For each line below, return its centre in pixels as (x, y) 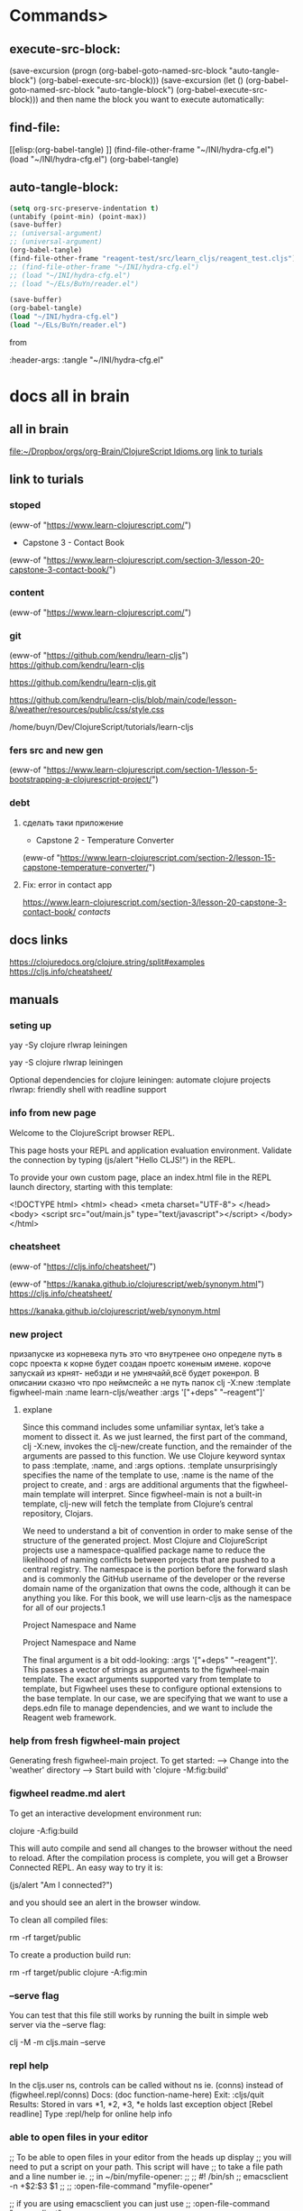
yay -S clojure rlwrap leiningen (66, 1063)
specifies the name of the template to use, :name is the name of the (148, 1475)
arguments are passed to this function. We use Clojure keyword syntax (154, 1456)
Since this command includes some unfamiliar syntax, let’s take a (143, 1427)
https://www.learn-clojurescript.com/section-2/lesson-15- (168, 857)
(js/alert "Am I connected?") (61, 1884)
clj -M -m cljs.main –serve (58, 2042)
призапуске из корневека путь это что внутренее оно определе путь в (146, 1354)
